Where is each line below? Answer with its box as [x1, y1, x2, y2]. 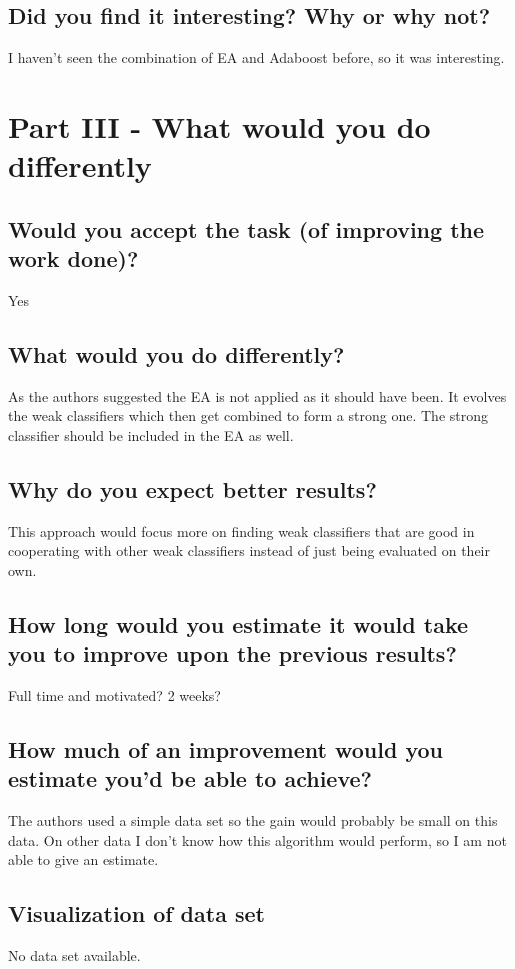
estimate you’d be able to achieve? [8, 763, 372, 794]
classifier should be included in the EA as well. [8, 424, 294, 445]
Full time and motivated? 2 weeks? [8, 685, 221, 706]
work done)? [8, 243, 139, 274]
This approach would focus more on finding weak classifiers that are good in [8, 520, 475, 541]
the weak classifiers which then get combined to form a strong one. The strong [8, 405, 488, 426]
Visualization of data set [8, 898, 265, 929]
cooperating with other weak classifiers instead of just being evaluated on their [8, 540, 490, 561]
